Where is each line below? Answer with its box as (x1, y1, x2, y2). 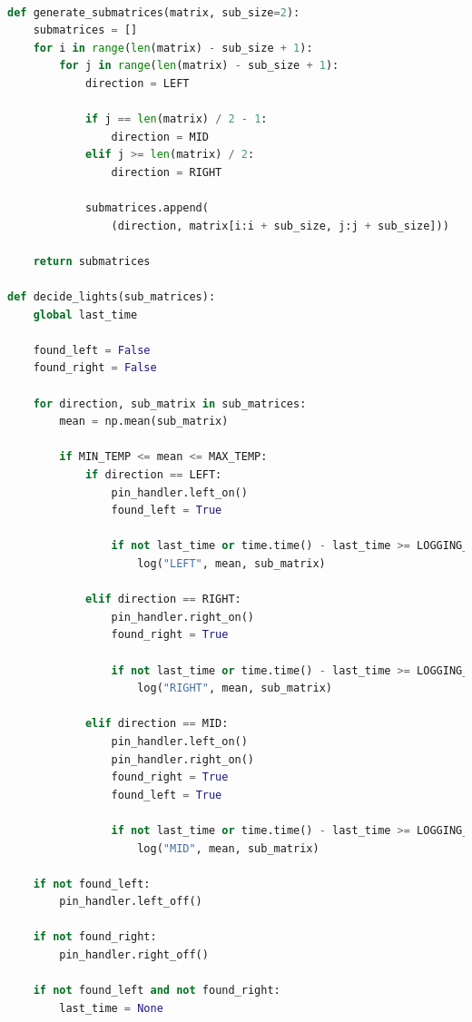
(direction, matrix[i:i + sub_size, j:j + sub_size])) (111, 219, 449, 232)
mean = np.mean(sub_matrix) (59, 415, 229, 428)
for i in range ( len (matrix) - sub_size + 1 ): (33, 41, 313, 54)
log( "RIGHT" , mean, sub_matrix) (137, 682, 332, 695)
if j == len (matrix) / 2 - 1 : (84, 113, 268, 126)
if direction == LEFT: (84, 468, 222, 482)
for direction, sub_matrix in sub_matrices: (33, 397, 307, 410)
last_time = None (59, 1001, 163, 1015)
